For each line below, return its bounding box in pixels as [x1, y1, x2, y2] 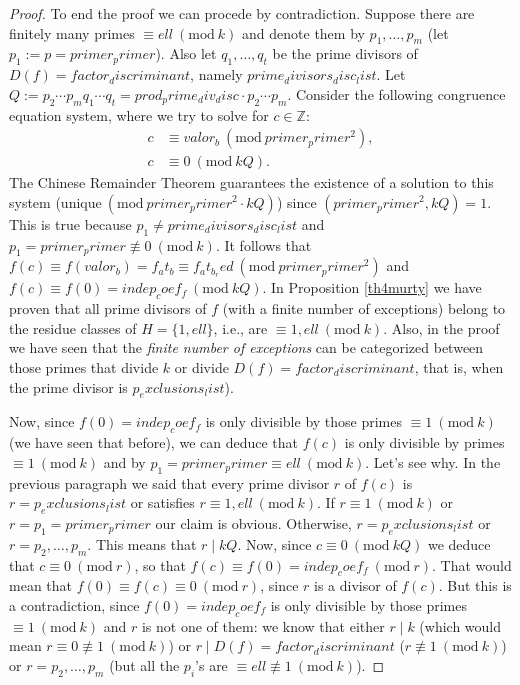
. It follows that [215, 234, 312, 255]
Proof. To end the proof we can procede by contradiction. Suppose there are [9, 3, 475, 23]
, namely [190, 64, 243, 85]
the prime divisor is [9, 376, 128, 397]
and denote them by [242, 22, 365, 43]
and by [103, 451, 146, 472]
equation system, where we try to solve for [9, 104, 269, 125]
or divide [174, 357, 229, 377]
